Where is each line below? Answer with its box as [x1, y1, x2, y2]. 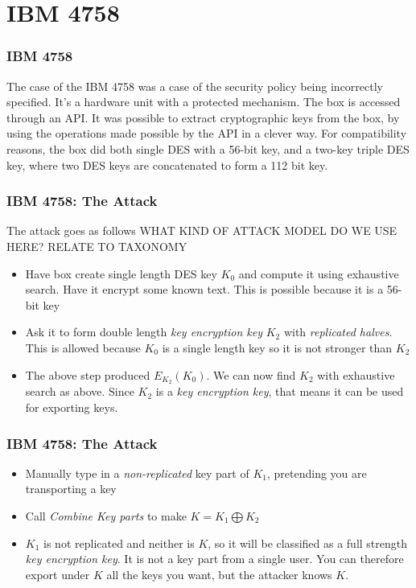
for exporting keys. [25, 398, 118, 415]
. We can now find [206, 366, 296, 383]
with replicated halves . [283, 323, 393, 340]
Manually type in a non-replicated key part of [25, 464, 249, 481]
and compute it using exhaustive [238, 265, 399, 282]
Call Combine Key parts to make [25, 507, 187, 524]
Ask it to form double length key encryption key [25, 323, 262, 340]
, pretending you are [266, 464, 367, 481]
